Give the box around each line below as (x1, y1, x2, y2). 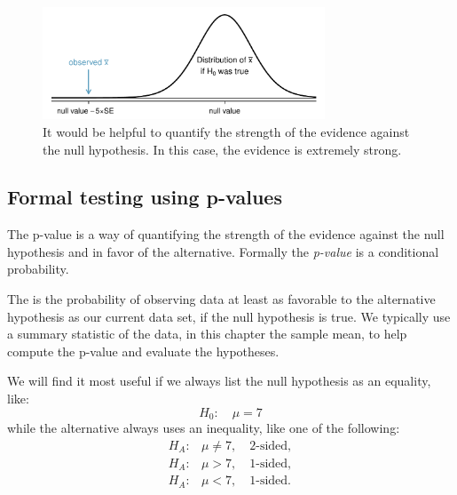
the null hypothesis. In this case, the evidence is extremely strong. (43, 140, 402, 158)
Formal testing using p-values (7, 183, 282, 211)
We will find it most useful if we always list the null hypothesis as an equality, (7, 371, 431, 390)
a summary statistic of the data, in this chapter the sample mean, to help (7, 324, 407, 343)
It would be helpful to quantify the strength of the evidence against (43, 122, 410, 140)
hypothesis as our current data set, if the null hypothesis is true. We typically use (7, 307, 451, 325)
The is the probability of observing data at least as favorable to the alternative (7, 290, 436, 308)
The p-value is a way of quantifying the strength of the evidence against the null (7, 225, 445, 244)
